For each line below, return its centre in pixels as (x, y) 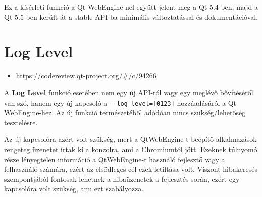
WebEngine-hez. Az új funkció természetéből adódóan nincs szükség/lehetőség (125, 112)
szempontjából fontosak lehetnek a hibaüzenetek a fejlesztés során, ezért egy (122, 179)
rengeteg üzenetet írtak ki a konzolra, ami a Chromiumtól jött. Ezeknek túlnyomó (131, 149)
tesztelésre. (21, 122)
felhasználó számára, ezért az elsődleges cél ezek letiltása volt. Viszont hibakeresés (131, 169)
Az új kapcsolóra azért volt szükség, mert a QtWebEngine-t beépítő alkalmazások (130, 139)
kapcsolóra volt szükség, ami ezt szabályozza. (74, 189)
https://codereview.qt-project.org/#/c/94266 (86, 76)
